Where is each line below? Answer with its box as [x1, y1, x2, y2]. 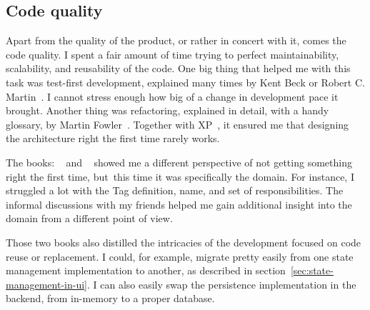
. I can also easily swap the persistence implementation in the [86, 276, 356, 291]
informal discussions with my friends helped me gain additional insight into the [6, 196, 352, 211]
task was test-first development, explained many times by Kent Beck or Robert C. [6, 74, 365, 89]
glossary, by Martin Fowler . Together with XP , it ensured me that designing [6, 116, 349, 131]
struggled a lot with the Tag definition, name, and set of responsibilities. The [6, 183, 344, 198]
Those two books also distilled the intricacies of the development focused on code [6, 234, 361, 249]
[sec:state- [290, 263, 334, 278]
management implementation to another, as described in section [6, 263, 286, 278]
